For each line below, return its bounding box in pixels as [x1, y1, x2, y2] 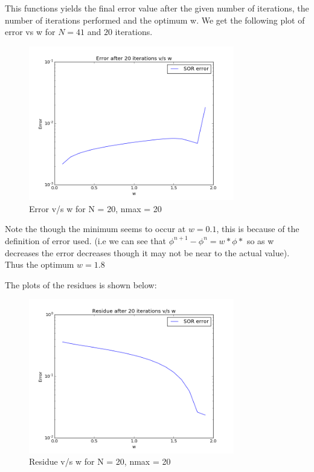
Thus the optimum [5, 258, 74, 271]
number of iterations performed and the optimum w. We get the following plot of [5, 13, 305, 26]
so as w [246, 234, 274, 247]
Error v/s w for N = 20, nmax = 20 [29, 202, 162, 215]
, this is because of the [216, 222, 300, 235]
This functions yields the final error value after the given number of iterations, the [5, 2, 309, 14]
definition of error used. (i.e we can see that [5, 234, 167, 247]
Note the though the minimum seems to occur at [5, 222, 186, 235]
